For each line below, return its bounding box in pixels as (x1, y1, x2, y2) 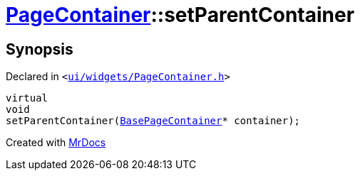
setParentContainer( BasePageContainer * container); (6, 115, 301, 127)
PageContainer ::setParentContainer (6, 3, 355, 27)
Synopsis (6, 40, 73, 58)
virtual (6, 92, 48, 104)
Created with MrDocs (6, 136, 106, 149)
